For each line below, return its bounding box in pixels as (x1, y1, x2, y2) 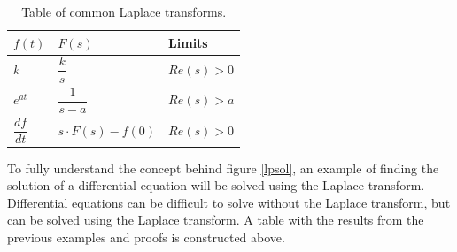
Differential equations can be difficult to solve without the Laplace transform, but (7, 193, 451, 211)
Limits (168, 33, 208, 51)
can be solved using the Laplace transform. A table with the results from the (7, 210, 424, 229)
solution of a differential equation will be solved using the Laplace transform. (7, 176, 425, 195)
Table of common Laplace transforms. (21, 3, 227, 20)
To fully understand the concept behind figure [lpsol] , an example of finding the (7, 158, 439, 177)
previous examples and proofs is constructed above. (7, 228, 285, 246)
